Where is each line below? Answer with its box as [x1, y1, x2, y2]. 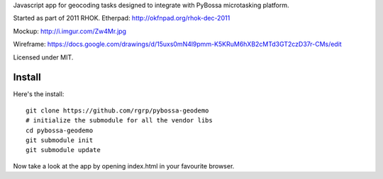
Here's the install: [13, 90, 65, 98]
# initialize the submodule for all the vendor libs [26, 117, 213, 125]
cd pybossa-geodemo [26, 126, 94, 134]
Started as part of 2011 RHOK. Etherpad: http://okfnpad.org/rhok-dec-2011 [13, 14, 231, 23]
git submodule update [26, 146, 101, 154]
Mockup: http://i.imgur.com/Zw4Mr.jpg [13, 27, 127, 35]
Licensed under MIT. [13, 53, 74, 62]
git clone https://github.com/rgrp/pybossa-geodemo [26, 106, 209, 115]
